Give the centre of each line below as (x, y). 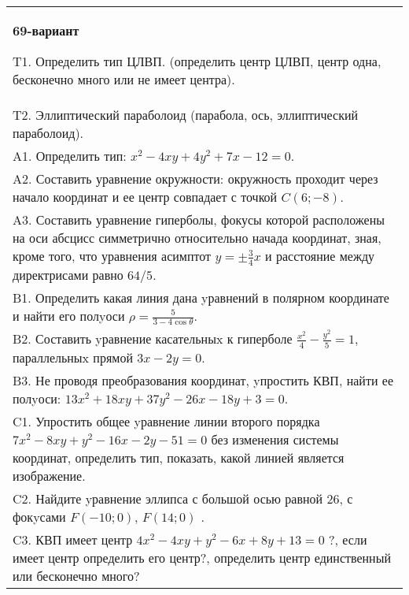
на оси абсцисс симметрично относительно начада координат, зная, (197, 238)
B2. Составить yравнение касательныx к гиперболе (153, 339)
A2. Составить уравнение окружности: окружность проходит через (195, 178)
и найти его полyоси (69, 315)
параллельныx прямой (73, 357)
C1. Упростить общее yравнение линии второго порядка (166, 421)
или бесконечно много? (76, 575)
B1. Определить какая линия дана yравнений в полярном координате (201, 297)
